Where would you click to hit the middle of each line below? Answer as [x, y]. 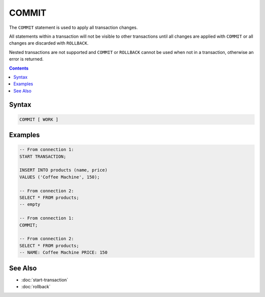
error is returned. [26, 59]
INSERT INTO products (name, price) [64, 170]
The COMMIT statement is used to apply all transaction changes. [73, 27]
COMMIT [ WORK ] [39, 119]
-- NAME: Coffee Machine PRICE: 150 [64, 253]
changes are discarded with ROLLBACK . [49, 43]
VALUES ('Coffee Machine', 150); [60, 177]
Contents [19, 68]
